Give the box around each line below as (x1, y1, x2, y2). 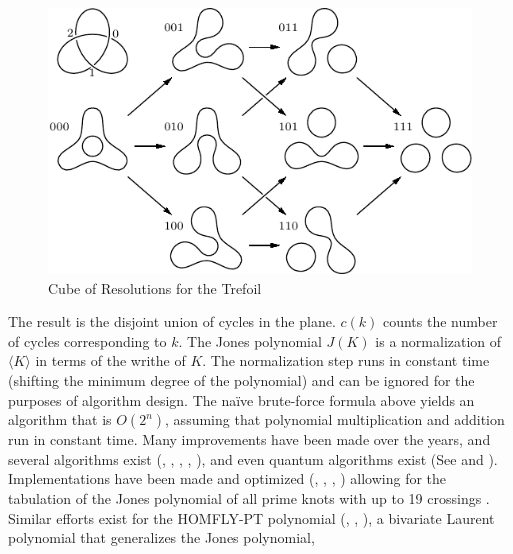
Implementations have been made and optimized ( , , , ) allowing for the (8, 468, 447, 489)
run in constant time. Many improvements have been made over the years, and (8, 429, 491, 450)
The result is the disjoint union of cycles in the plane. (8, 311, 336, 332)
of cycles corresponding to (8, 330, 167, 351)
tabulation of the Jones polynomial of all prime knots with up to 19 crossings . (8, 487, 490, 508)
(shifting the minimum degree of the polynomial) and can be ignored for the (8, 369, 475, 390)
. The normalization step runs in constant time (202, 350, 490, 371)
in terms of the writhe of (35, 350, 186, 371)
